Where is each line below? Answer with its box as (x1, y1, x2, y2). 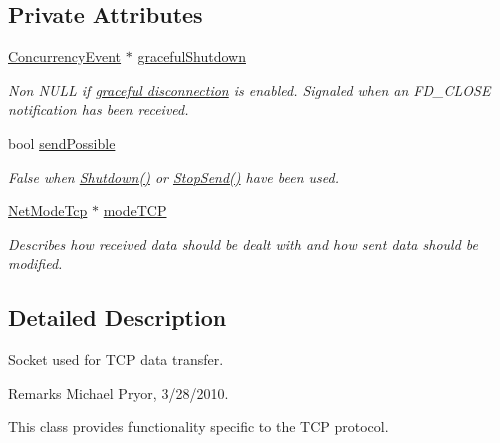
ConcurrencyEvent (8, 46, 122, 67)
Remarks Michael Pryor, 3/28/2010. (8, 382, 229, 403)
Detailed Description (8, 302, 227, 333)
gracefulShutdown (137, 46, 246, 67)
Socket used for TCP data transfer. (8, 349, 224, 370)
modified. (8, 253, 63, 274)
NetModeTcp (8, 200, 88, 221)
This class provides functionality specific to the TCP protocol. (8, 416, 389, 437)
